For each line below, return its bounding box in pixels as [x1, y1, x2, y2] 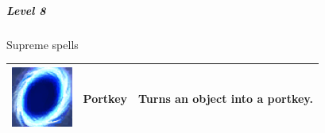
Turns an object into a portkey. [138, 89, 313, 106]
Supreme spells [6, 36, 79, 52]
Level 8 [6, 2, 46, 18]
